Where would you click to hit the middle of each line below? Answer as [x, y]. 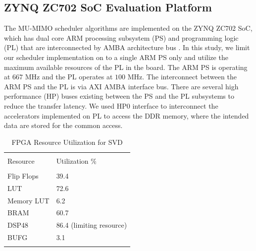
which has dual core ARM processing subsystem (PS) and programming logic [121, 37]
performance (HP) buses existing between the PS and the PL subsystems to [119, 96]
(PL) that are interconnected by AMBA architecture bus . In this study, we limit [127, 47]
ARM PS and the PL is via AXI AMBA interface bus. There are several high [121, 86]
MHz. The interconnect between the [182, 77]
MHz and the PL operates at [69, 77]
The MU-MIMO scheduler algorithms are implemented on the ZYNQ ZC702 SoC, [128, 28]
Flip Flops [23, 175]
